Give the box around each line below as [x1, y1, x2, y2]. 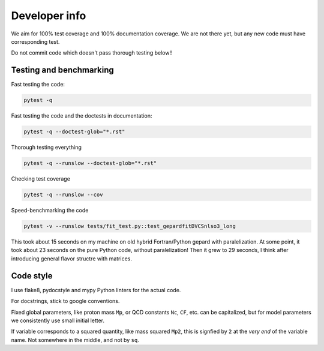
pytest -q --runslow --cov [23, 191, 103, 198]
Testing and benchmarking [11, 65, 114, 75]
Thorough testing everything [11, 144, 82, 151]
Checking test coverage [11, 175, 70, 182]
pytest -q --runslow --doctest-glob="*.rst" [23, 160, 157, 167]
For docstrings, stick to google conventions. [11, 298, 120, 305]
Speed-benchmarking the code [11, 207, 89, 214]
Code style [11, 271, 53, 281]
